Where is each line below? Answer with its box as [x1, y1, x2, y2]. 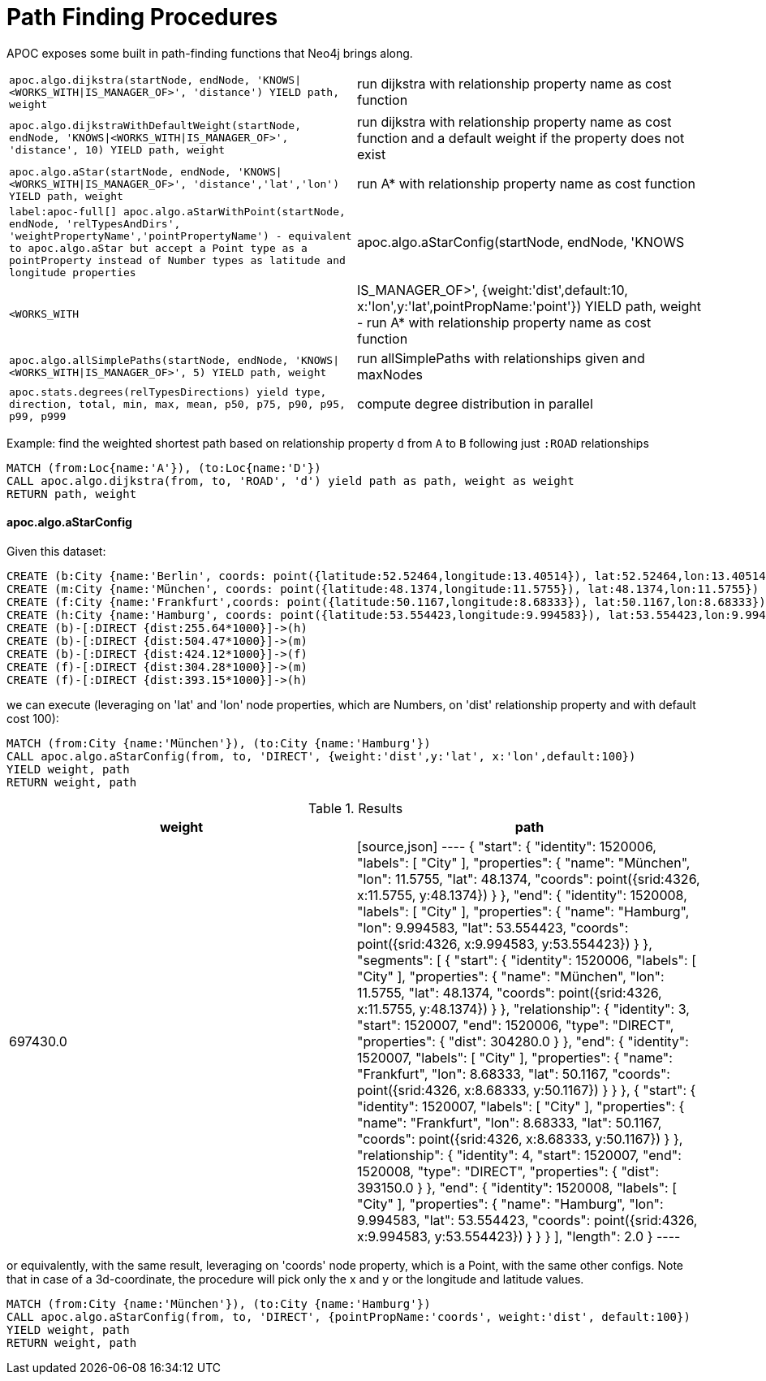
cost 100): [6, 711, 59, 725]
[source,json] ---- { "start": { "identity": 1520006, [357, 838, 656, 855]
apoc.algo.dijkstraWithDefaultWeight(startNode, [9, 119, 302, 132]
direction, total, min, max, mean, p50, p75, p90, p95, [9, 397, 346, 410]
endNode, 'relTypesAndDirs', [9, 217, 181, 230]
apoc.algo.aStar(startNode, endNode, [9, 165, 231, 178]
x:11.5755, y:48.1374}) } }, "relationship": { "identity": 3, [357, 1000, 690, 1017]
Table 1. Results [308, 799, 403, 816]
